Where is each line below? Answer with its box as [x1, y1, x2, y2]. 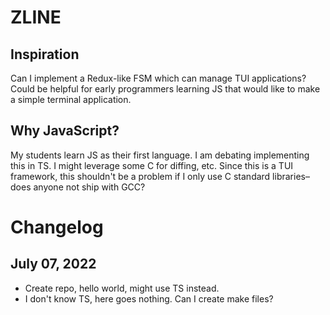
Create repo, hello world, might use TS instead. [24, 282, 220, 294]
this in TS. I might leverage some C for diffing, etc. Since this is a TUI [10, 159, 294, 171]
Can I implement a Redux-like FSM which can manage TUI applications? [10, 72, 307, 84]
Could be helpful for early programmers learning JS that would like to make [10, 83, 321, 95]
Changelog [10, 216, 104, 238]
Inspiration [10, 46, 80, 63]
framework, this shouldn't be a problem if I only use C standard [10, 170, 271, 182]
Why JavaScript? [10, 122, 120, 140]
